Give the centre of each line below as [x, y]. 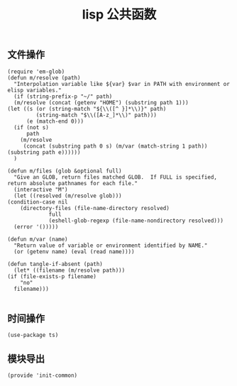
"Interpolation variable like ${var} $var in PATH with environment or [122, 84]
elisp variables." [34, 90]
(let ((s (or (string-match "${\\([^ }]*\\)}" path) [87, 109]
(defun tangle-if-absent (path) [55, 264]
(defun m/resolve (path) [44, 78]
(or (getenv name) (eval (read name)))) [74, 252]
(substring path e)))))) [44, 152]
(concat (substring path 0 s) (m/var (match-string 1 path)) [115, 146]
